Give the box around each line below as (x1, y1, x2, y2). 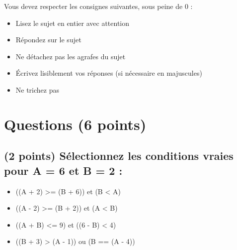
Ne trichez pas (15, 84, 60, 95)
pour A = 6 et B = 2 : (4, 162, 123, 178)
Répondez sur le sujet (15, 34, 81, 45)
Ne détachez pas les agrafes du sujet (15, 51, 126, 61)
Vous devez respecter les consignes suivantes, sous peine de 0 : (4, 1, 193, 11)
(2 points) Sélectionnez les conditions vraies (4, 148, 234, 163)
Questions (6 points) (4, 114, 147, 134)
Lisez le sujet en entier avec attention (15, 17, 130, 28)
